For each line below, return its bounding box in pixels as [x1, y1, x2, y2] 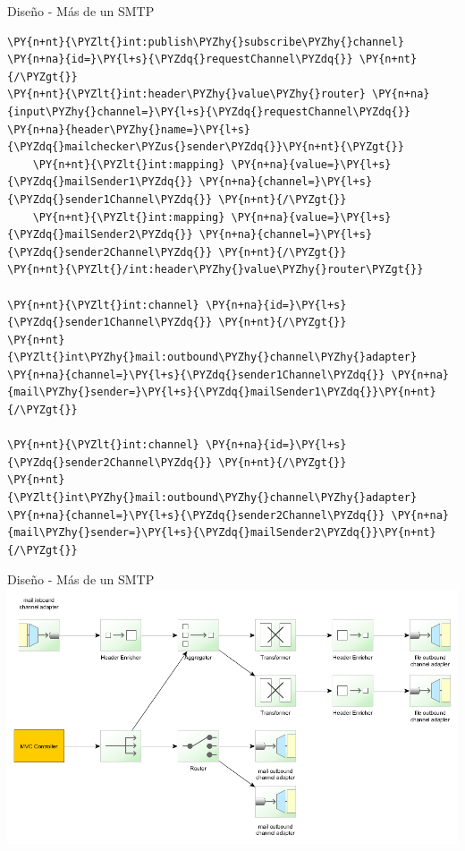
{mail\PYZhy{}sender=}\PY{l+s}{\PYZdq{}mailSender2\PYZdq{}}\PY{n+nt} [7, 526, 436, 540]
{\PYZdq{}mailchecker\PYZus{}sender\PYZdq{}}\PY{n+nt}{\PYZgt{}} [7, 140, 404, 154]
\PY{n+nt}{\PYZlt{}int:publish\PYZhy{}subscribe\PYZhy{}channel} [7, 35, 404, 48]
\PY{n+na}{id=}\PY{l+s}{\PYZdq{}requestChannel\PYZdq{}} [7, 53, 353, 66]
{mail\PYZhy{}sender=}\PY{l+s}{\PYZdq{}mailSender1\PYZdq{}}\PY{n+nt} [7, 386, 436, 399]
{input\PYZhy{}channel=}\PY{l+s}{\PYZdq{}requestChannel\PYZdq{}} [7, 105, 411, 118]
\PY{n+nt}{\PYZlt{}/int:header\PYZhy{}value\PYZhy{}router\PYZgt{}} [7, 263, 424, 277]
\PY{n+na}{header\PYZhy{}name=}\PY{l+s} [7, 123, 251, 136]
